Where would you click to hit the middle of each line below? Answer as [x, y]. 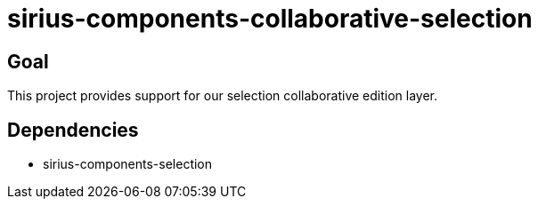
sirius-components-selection [128, 164]
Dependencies [73, 130]
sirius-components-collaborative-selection [270, 19]
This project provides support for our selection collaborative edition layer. [223, 96]
